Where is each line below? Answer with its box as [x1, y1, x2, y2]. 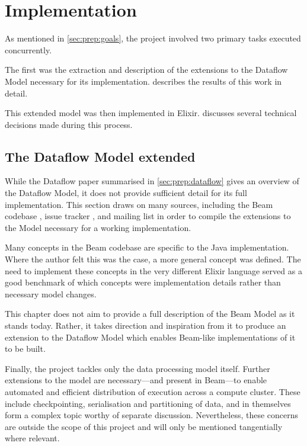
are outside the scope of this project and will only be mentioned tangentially [5, 420, 283, 432]
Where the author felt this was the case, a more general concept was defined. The [5, 253, 301, 265]
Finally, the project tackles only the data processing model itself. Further [5, 362, 270, 374]
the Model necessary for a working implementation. [5, 221, 191, 233]
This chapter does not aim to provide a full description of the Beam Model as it [5, 307, 295, 320]
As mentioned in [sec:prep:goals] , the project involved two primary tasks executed [5, 32, 301, 44]
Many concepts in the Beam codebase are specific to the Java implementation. [5, 241, 289, 254]
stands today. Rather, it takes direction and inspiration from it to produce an [5, 319, 286, 332]
